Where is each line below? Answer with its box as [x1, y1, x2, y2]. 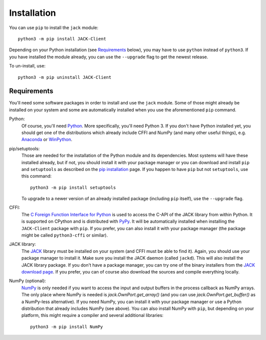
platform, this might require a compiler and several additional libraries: [21, 312, 164, 318]
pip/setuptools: [9, 145, 40, 151]
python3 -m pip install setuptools [30, 185, 116, 190]
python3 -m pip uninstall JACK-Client [18, 74, 112, 80]
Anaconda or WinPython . [21, 136, 72, 142]
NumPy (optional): [9, 278, 46, 284]
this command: [21, 173, 52, 179]
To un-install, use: [9, 63, 46, 69]
